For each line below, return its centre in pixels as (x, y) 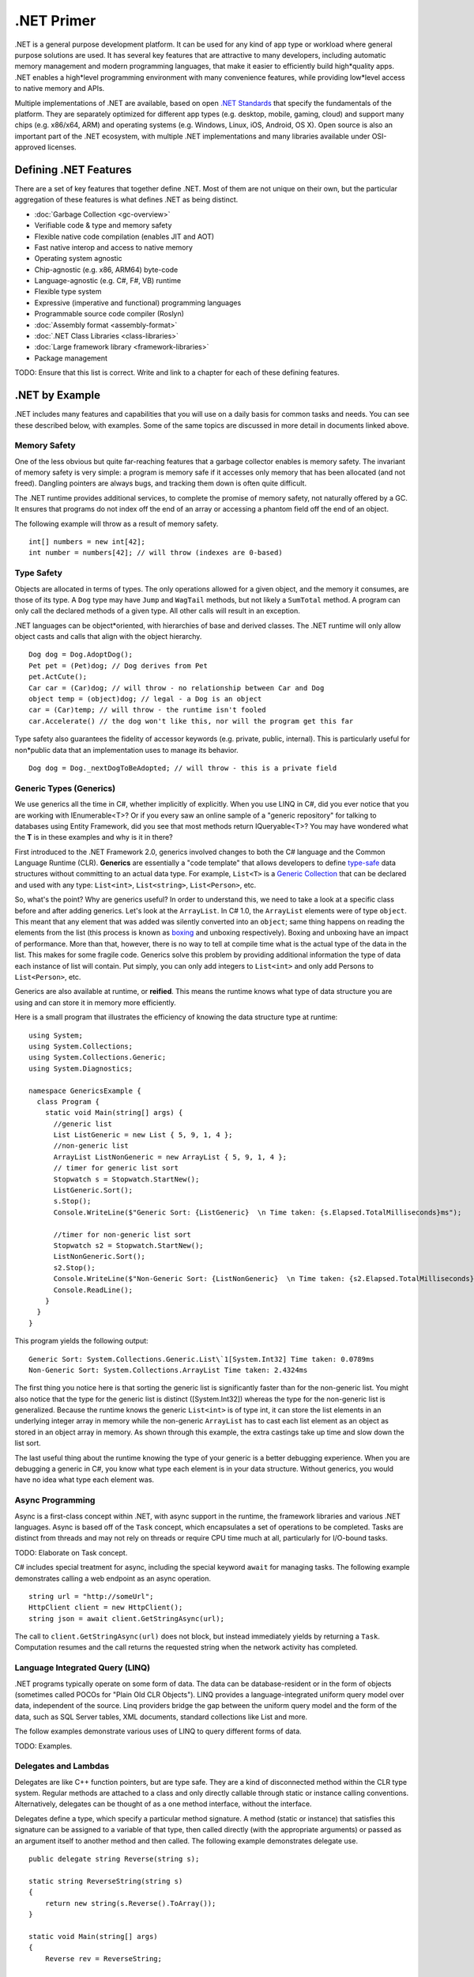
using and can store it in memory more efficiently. (96, 1002)
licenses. (62, 147)
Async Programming (55, 1500)
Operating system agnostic (78, 259)
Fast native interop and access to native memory (114, 247)
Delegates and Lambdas (62, 1766)
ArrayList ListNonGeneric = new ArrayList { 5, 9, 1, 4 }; (170, 1157)
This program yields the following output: (82, 1341)
